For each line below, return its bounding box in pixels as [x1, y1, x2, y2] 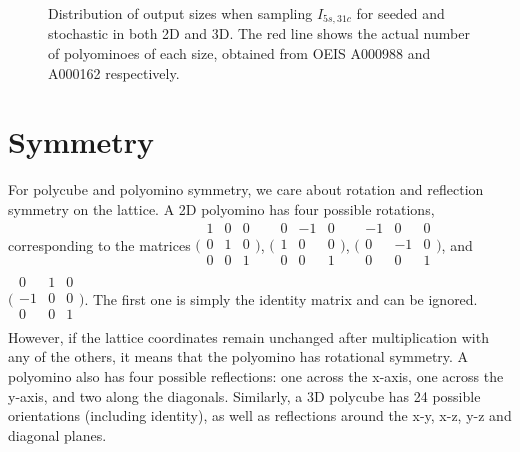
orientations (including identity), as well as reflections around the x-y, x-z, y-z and [8, 405, 512, 426]
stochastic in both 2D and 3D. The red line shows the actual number [48, 23, 470, 44]
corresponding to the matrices [8, 234, 191, 255]
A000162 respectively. [48, 62, 180, 83]
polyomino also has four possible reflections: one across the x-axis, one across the [8, 365, 504, 386]
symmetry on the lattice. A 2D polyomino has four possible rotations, [8, 198, 435, 219]
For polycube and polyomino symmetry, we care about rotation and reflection [8, 179, 484, 200]
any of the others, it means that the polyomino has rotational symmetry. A [8, 346, 469, 367]
